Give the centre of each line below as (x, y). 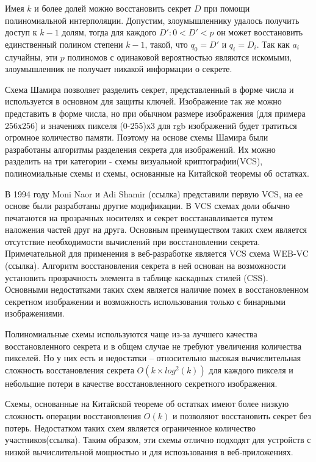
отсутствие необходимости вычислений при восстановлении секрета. (133, 241)
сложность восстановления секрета (70, 369)
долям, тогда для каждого (109, 32)
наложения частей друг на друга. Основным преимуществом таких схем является (156, 229)
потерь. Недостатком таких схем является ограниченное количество (131, 427)
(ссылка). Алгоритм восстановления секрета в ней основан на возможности (145, 266)
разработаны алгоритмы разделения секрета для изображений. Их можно (140, 149)
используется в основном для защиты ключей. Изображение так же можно (143, 101)
